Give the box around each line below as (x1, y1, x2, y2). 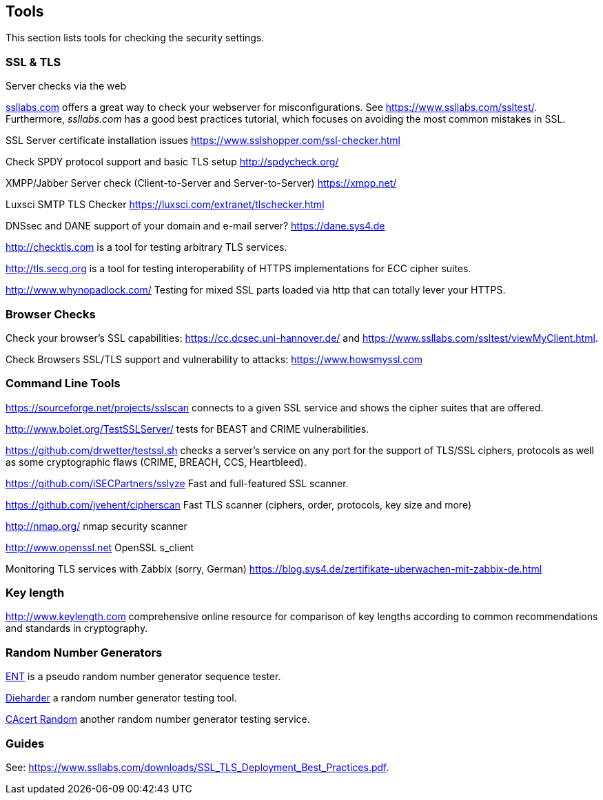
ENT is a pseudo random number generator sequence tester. (6, 670, 281, 683)
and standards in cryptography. (6, 622, 148, 635)
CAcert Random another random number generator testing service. (6, 713, 310, 726)
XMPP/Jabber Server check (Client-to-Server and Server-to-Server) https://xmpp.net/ (6, 177, 397, 189)
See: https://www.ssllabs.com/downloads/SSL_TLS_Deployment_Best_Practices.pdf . (6, 761, 389, 773)
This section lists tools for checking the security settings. (6, 32, 265, 44)
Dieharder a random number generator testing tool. (6, 692, 237, 704)
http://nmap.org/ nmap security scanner (6, 520, 187, 532)
